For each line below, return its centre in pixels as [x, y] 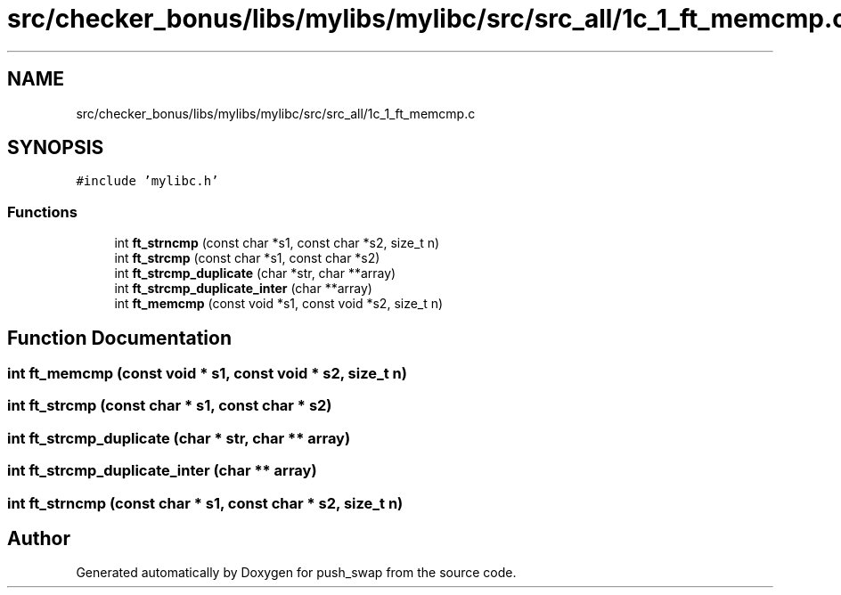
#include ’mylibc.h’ [147, 181]
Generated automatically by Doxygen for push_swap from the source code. [296, 573]
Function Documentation [119, 338]
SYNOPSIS [56, 148]
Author [39, 538]
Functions [42, 212]
